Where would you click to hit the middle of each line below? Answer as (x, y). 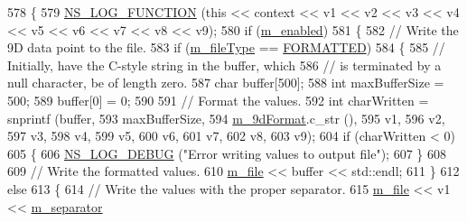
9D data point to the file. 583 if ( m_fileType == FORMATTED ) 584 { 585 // (226, 47)
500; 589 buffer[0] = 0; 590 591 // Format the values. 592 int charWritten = (218, 100)
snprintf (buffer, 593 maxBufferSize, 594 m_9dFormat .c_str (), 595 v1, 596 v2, (226, 118)
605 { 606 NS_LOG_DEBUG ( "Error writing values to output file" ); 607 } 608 (227, 153)
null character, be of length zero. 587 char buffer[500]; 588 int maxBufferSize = (226, 83)
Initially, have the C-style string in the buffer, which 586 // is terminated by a (224, 65)
